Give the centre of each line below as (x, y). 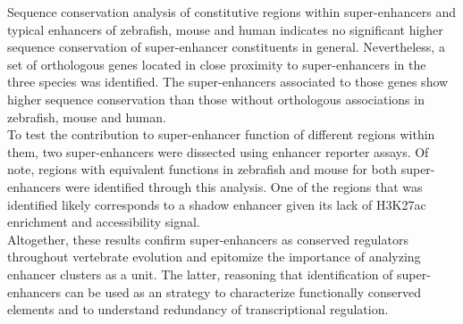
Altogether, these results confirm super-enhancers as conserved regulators (208, 239)
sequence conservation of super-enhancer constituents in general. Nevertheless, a (226, 47)
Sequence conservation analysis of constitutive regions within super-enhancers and (231, 12)
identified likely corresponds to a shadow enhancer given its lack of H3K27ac (217, 204)
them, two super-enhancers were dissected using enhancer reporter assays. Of (218, 151)
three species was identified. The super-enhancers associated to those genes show (228, 82)
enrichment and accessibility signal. (104, 222)
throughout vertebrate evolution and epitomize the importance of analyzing (214, 257)
